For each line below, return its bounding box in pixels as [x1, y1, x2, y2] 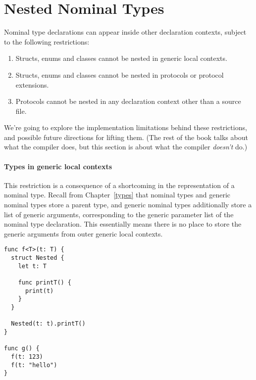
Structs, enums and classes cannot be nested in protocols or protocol [15, 69, 224, 80]
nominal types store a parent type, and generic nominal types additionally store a [4, 199, 252, 210]
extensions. [15, 79, 49, 90]
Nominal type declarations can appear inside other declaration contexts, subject [4, 27, 247, 37]
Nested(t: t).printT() [11, 320, 86, 328]
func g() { [4, 345, 40, 352]
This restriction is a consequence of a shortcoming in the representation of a [4, 180, 235, 190]
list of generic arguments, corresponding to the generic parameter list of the [4, 209, 234, 219]
